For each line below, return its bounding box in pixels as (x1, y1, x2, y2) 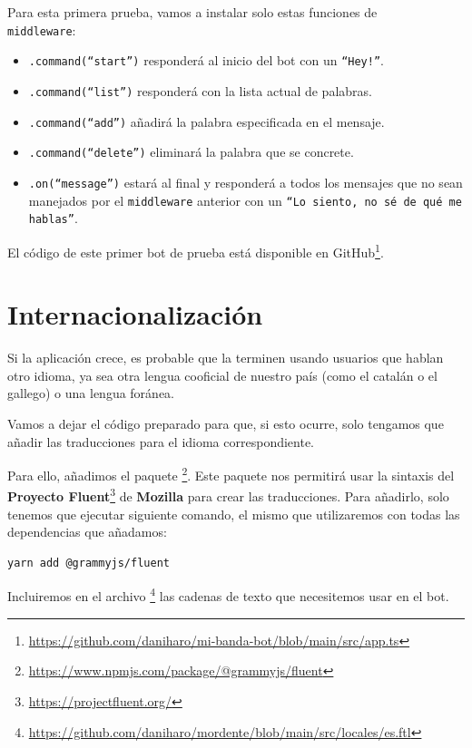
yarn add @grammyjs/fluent (7, 556, 170, 569)
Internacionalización (7, 296, 263, 333)
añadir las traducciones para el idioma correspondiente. (7, 432, 315, 451)
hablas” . (28, 209, 78, 228)
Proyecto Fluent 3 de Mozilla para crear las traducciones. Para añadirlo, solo (7, 484, 449, 506)
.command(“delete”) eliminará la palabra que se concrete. (28, 142, 354, 161)
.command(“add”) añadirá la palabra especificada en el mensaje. (28, 112, 385, 131)
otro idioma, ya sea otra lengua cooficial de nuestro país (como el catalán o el (7, 365, 438, 384)
